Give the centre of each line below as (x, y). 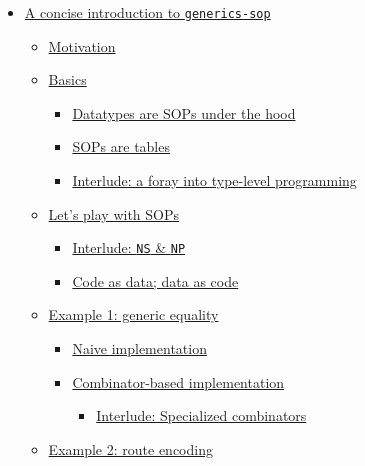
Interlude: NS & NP (129, 247)
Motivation (82, 45)
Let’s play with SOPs (114, 213)
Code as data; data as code (155, 280)
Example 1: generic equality (133, 314)
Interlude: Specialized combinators (201, 415)
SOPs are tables (121, 146)
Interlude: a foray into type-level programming (214, 180)
